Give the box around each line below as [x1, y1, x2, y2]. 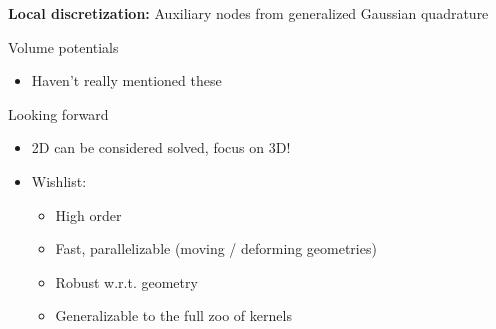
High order [55, 204, 122, 225]
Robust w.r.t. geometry [55, 271, 198, 292]
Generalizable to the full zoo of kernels [55, 305, 292, 326]
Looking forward [8, 103, 109, 124]
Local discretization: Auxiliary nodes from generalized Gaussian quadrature [8, 3, 489, 23]
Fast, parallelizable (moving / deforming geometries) [55, 238, 377, 259]
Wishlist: [31, 170, 87, 191]
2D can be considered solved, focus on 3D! [31, 137, 291, 158]
